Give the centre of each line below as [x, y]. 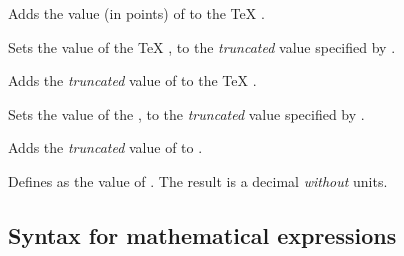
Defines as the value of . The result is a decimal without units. [198, 180]
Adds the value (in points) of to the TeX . [136, 13]
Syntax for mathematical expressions [202, 234]
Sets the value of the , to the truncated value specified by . [186, 113]
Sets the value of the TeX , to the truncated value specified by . [202, 46]
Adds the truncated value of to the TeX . [132, 80]
